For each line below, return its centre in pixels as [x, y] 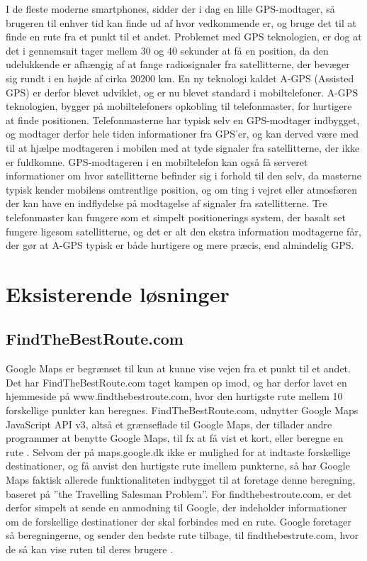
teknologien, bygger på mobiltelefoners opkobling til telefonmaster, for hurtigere [179, 106]
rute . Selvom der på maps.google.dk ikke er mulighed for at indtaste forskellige [178, 451]
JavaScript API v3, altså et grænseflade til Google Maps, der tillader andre [169, 424]
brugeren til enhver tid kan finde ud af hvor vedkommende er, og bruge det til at [181, 22]
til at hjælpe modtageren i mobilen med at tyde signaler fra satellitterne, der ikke [183, 147]
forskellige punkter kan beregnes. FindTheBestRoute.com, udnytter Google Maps [182, 410]
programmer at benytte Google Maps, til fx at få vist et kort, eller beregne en [175, 438]
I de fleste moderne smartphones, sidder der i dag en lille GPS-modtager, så [170, 9]
